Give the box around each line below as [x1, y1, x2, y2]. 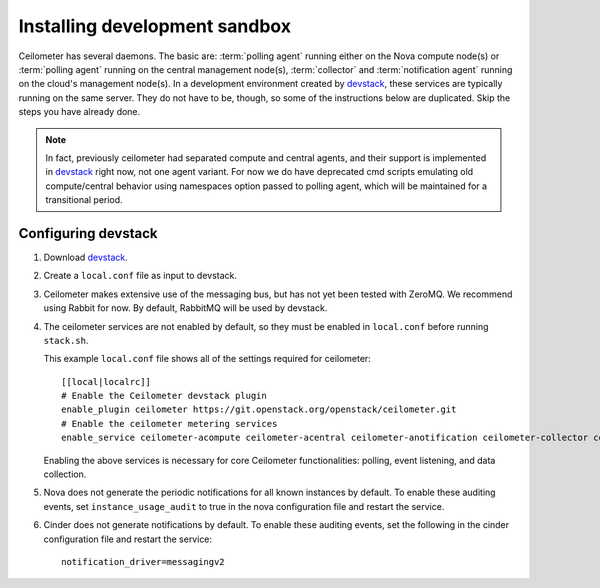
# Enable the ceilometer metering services [61, 418, 278, 429]
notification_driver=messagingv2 [61, 556, 225, 567]
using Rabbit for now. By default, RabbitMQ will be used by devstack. [43, 302, 328, 314]
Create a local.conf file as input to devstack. [43, 270, 238, 282]
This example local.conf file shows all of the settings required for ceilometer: [43, 353, 372, 365]
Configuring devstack [18, 225, 158, 242]
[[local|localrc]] [61, 376, 152, 387]
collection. [43, 468, 87, 480]
